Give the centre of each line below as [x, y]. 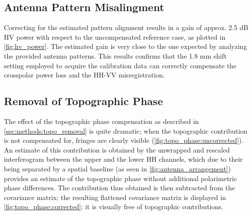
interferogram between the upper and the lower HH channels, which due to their [123, 159]
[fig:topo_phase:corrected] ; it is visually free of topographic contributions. [114, 207]
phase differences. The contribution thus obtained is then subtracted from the [119, 188]
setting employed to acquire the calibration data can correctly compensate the [120, 65]
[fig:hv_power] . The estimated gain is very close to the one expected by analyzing [126, 46]
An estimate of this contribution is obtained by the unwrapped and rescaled [117, 149]
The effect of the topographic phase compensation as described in [101, 121]
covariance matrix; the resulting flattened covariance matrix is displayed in [115, 197]
